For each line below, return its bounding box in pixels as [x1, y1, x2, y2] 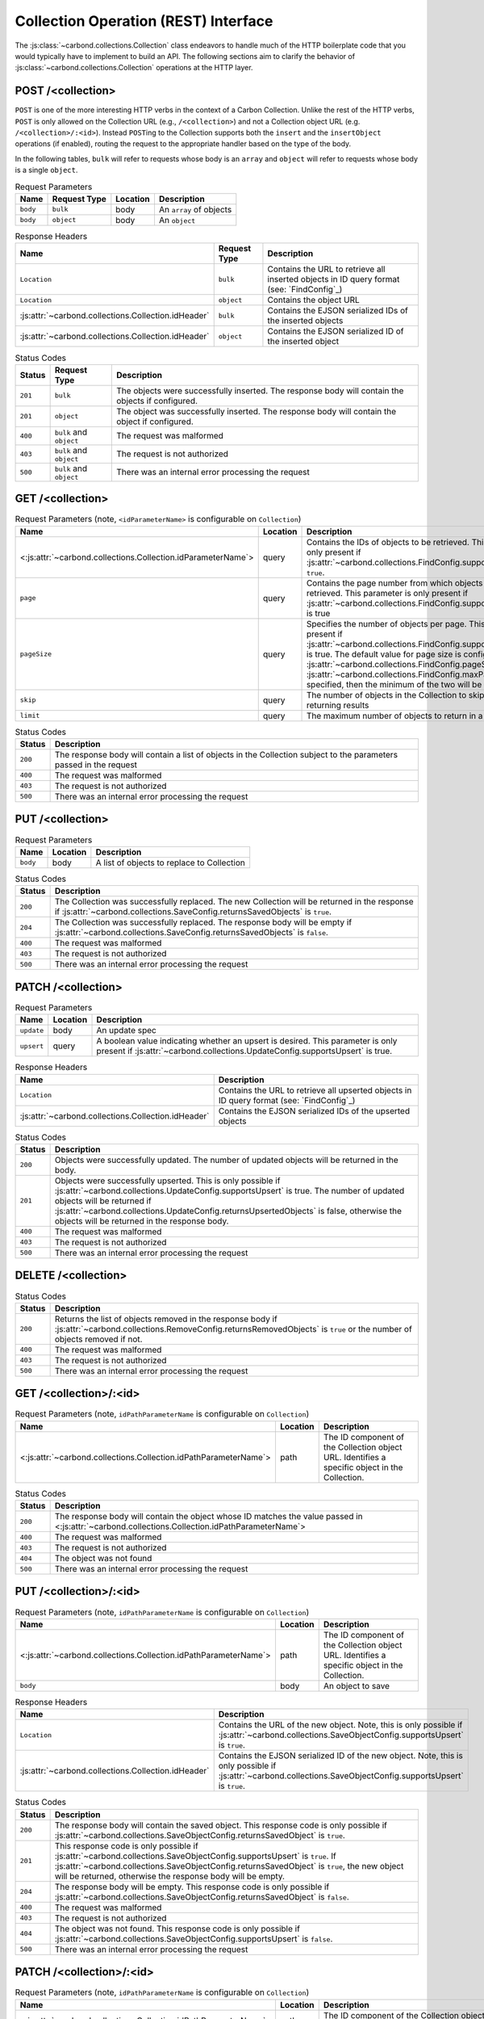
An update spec [96, 1025, 156, 1036]
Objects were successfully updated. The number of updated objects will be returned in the [54, 1154, 398, 1165]
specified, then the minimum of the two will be [306, 678, 482, 690]
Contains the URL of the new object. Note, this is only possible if [218, 1719, 463, 1731]
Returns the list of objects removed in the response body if [54, 1313, 277, 1324]
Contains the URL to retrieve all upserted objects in [218, 1085, 412, 1096]
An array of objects [158, 204, 232, 215]
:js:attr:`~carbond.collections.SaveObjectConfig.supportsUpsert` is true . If [54, 1850, 336, 1862]
